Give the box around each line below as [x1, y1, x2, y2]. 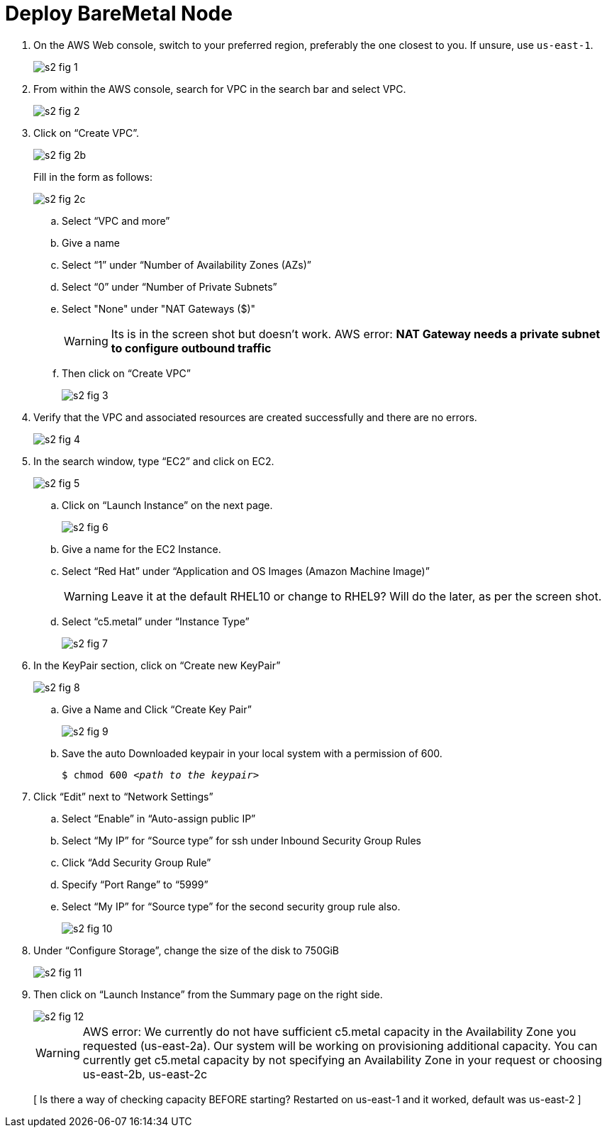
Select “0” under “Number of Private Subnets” [62, 280, 277, 293]
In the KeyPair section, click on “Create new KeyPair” [33, 659, 281, 671]
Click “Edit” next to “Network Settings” [33, 790, 213, 803]
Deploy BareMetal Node [5, 1, 233, 26]
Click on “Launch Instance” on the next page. [62, 498, 273, 511]
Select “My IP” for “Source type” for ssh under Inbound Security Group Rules [62, 834, 421, 847]
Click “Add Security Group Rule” [62, 856, 211, 869]
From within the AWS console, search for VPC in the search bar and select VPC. [33, 82, 406, 95]
